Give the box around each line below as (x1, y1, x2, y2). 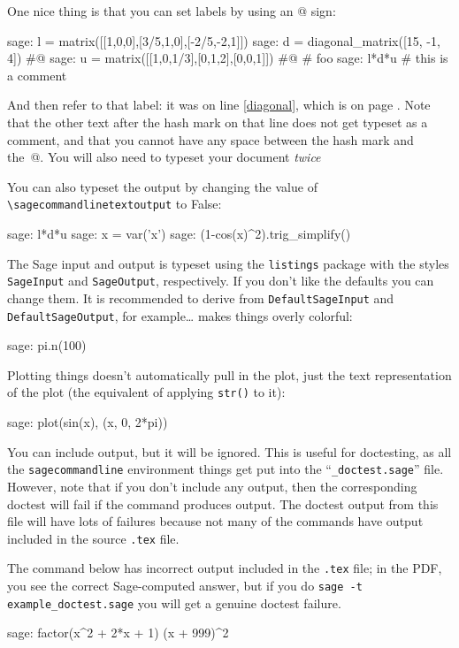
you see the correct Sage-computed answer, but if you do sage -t (7, 576, 363, 594)
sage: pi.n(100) (7, 336, 87, 354)
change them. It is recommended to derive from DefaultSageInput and (7, 288, 394, 307)
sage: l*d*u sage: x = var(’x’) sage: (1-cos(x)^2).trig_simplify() (7, 225, 351, 242)
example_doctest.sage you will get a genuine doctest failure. (7, 593, 341, 612)
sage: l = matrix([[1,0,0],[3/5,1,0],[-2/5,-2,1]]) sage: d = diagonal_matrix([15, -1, (7, 31, 440, 50)
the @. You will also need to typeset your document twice (7, 148, 321, 166)
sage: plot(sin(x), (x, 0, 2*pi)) (7, 413, 168, 431)
